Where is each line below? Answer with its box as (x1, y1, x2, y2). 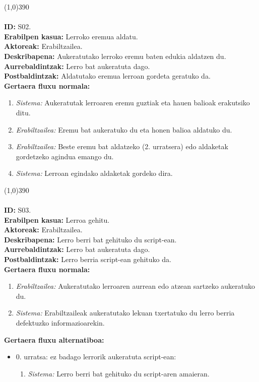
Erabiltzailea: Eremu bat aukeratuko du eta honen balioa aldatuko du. (16, 124, 232, 135)
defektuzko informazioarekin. (16, 317, 105, 328)
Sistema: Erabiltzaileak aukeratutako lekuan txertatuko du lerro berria (16, 307, 235, 318)
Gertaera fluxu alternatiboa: (4, 334, 104, 345)
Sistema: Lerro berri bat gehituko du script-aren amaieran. (28, 368, 210, 378)
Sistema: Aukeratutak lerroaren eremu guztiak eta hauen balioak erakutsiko (16, 97, 250, 108)
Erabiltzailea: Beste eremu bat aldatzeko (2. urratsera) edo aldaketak (16, 141, 228, 152)
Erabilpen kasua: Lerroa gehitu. (4, 214, 110, 225)
